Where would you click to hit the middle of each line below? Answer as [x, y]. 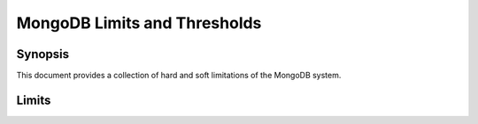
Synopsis [43, 54]
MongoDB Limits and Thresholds [139, 23]
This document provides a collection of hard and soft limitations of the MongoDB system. [179, 76]
